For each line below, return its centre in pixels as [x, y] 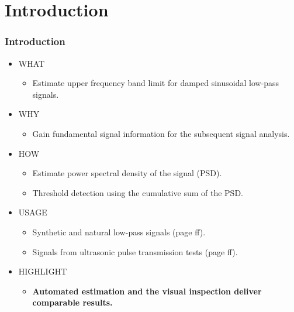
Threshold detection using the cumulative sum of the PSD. [138, 192]
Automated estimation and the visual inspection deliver [147, 291]
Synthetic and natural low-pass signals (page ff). [119, 232]
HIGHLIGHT [43, 271]
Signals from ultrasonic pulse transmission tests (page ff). [135, 251]
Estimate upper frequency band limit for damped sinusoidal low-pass [156, 83]
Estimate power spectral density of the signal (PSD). [127, 173]
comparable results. [72, 302]
